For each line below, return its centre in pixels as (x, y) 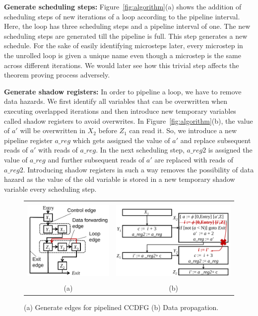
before (108, 130)
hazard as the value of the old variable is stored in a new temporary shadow (120, 179)
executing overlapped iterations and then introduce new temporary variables (120, 111)
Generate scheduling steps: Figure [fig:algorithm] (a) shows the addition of (123, 6)
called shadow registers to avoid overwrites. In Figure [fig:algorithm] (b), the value (129, 120)
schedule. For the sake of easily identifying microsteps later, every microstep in (124, 45)
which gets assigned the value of (121, 140)
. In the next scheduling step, (140, 150)
